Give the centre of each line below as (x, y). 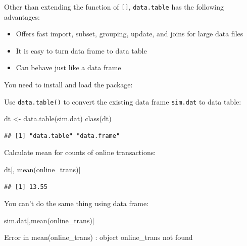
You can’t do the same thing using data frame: (77, 203)
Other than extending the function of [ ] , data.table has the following (114, 7)
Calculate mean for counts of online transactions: (80, 152)
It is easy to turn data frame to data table (81, 50)
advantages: (22, 16)
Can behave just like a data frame (68, 67)
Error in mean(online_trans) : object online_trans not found (98, 237)
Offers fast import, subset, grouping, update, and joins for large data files (130, 34)
